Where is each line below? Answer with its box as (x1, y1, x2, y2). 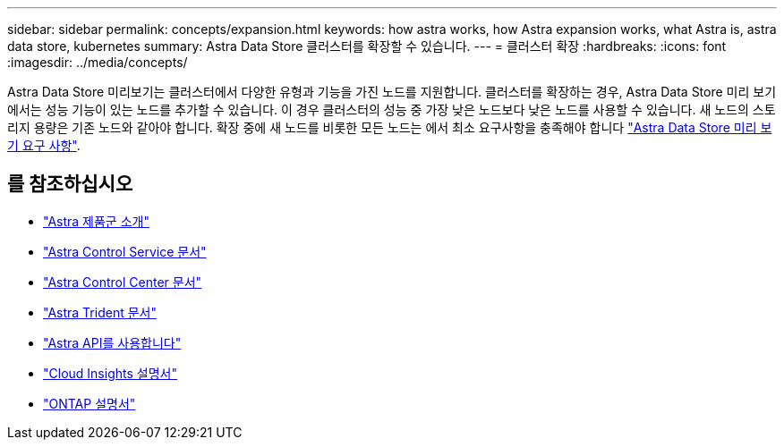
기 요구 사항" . (7, 138, 81, 153)
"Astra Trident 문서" (43, 304, 157, 320)
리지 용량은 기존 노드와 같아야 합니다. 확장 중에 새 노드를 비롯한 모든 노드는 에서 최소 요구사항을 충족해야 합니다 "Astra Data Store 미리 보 (7, 120, 772, 135)
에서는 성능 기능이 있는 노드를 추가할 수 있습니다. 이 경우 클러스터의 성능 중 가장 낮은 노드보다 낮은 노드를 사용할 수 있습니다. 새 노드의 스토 (7, 102, 776, 117)
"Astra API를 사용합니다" (43, 334, 182, 350)
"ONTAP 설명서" (43, 395, 136, 411)
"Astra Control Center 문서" (43, 274, 202, 290)
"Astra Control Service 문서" (43, 243, 207, 259)
